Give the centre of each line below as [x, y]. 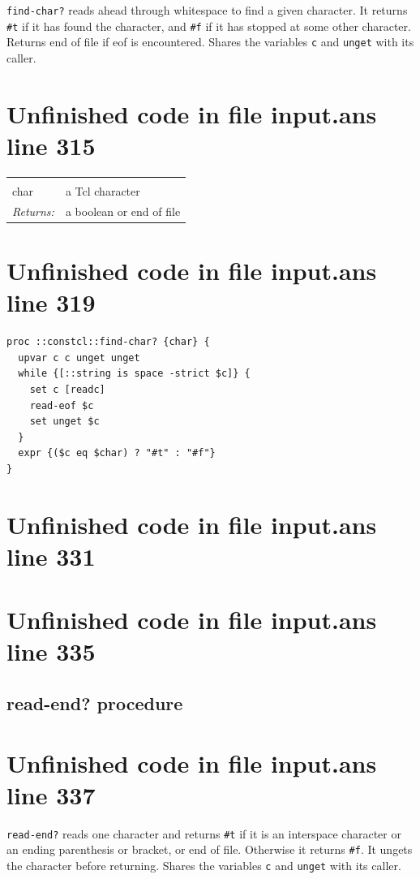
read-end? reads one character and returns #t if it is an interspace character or [204, 833]
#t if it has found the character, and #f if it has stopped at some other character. [209, 26]
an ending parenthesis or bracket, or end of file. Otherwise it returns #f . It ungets [210, 849]
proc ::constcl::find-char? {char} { [108, 342]
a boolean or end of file [123, 211]
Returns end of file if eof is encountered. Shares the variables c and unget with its [210, 42]
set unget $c [64, 422]
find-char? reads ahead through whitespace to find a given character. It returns [207, 10]
